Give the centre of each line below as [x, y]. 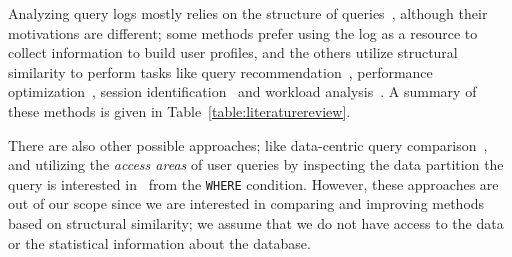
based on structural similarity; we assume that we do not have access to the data [256, 223]
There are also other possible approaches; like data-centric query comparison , [248, 144]
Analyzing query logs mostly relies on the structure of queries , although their [248, 13]
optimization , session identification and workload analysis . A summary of [242, 91]
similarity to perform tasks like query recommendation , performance [220, 71]
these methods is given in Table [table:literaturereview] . [179, 110]
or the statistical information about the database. [159, 242]
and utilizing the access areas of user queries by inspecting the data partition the [256, 164]
